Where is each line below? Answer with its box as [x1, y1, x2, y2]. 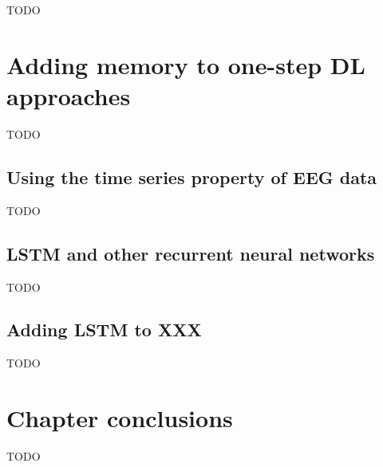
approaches [6, 79, 131, 112]
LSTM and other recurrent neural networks [6, 241, 375, 265]
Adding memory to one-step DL [6, 48, 365, 80]
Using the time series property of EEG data [6, 164, 377, 189]
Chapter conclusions [6, 402, 233, 434]
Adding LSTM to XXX [6, 317, 202, 342]
